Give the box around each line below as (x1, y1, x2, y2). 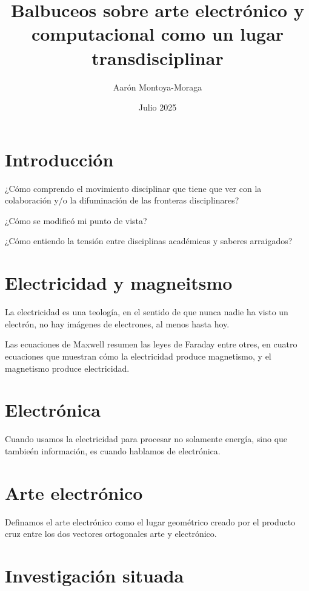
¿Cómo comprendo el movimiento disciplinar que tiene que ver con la (5, 182, 262, 194)
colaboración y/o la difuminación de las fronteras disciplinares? (5, 194, 239, 207)
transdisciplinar (91, 45, 224, 70)
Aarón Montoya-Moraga (113, 80, 202, 93)
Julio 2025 (138, 101, 177, 114)
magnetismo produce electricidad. (5, 361, 130, 374)
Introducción (5, 146, 114, 171)
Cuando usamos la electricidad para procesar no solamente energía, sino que (5, 432, 288, 445)
